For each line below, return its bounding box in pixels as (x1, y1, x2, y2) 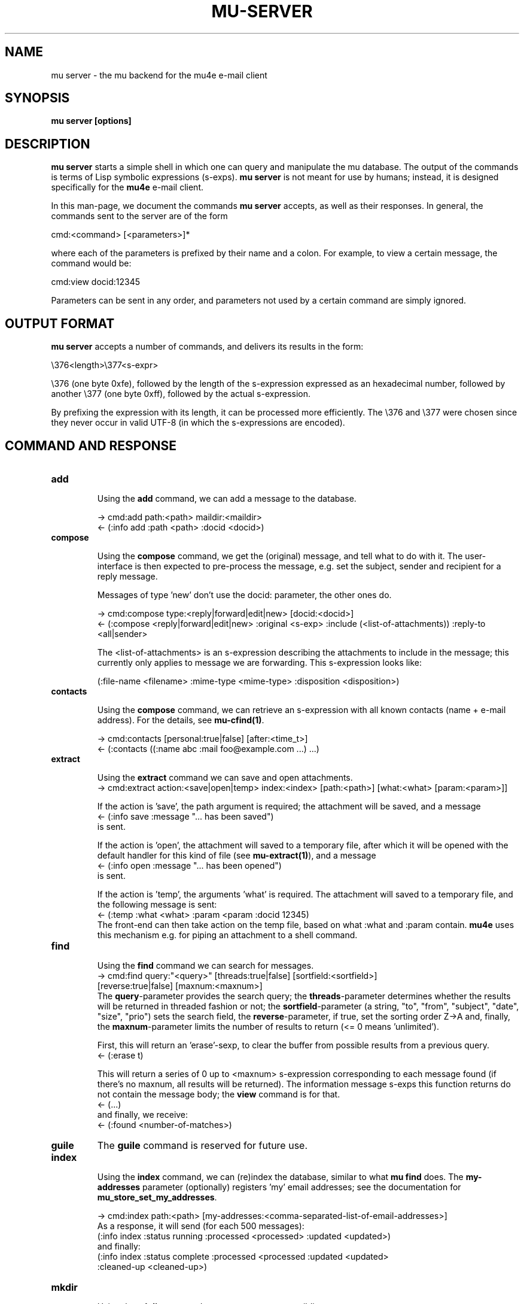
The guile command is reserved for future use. (97, 1139, 308, 1151)
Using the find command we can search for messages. (97, 960, 314, 971)
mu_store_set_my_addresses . (97, 1191, 217, 1202)
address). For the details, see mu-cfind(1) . (97, 714, 264, 725)
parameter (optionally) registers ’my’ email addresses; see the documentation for (142, 1181, 461, 1192)
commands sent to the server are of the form (51, 211, 228, 222)
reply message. (97, 571, 158, 581)
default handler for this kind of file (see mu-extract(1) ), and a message (97, 850, 376, 860)
